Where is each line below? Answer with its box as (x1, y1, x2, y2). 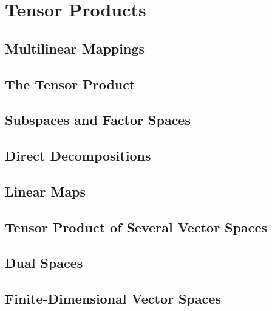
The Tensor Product (5, 74, 135, 93)
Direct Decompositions (5, 146, 151, 165)
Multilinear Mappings (5, 38, 144, 57)
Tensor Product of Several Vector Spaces (5, 217, 268, 236)
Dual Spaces (5, 253, 83, 272)
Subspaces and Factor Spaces (5, 110, 191, 129)
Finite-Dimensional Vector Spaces (5, 289, 221, 308)
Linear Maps (5, 181, 86, 200)
